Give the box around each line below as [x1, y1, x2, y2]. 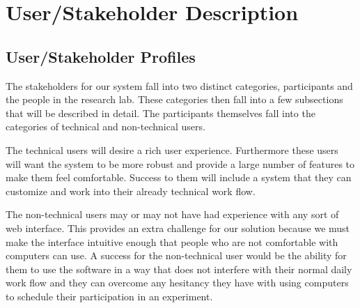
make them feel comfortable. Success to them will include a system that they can [6, 170, 352, 185]
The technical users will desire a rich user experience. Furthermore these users [6, 142, 338, 157]
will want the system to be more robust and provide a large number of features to [6, 156, 355, 171]
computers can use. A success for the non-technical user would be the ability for [6, 248, 347, 263]
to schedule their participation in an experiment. [6, 288, 213, 303]
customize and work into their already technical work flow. [6, 183, 256, 198]
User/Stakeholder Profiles [6, 45, 196, 67]
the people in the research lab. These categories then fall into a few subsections [6, 92, 343, 107]
